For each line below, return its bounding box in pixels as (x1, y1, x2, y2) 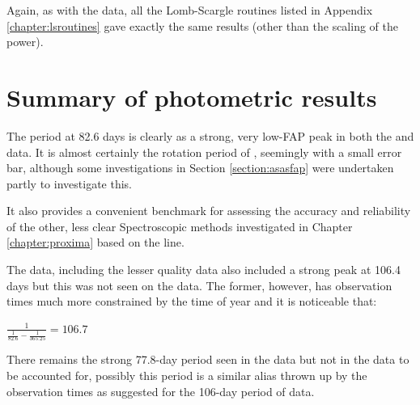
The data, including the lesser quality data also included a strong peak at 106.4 (6, 261, 401, 278)
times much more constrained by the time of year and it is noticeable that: (6, 293, 377, 310)
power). (6, 33, 44, 50)
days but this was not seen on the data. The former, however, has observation (6, 276, 392, 293)
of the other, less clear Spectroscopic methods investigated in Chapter (6, 217, 353, 234)
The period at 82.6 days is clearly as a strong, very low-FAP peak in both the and (6, 127, 414, 144)
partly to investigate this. (6, 175, 132, 192)
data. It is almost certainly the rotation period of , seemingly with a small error (6, 143, 402, 160)
